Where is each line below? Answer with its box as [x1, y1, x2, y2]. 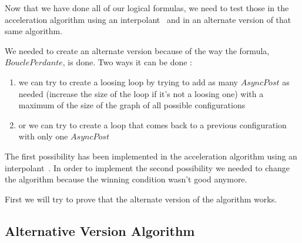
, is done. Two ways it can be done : [62, 56, 193, 68]
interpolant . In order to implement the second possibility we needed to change [5, 161, 290, 174]
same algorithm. [5, 25, 63, 37]
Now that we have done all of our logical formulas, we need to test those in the [5, 2, 289, 14]
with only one [18, 130, 68, 142]
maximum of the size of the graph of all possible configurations [18, 99, 246, 111]
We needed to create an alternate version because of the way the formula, [5, 44, 270, 56]
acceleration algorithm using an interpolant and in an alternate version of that [5, 13, 291, 25]
